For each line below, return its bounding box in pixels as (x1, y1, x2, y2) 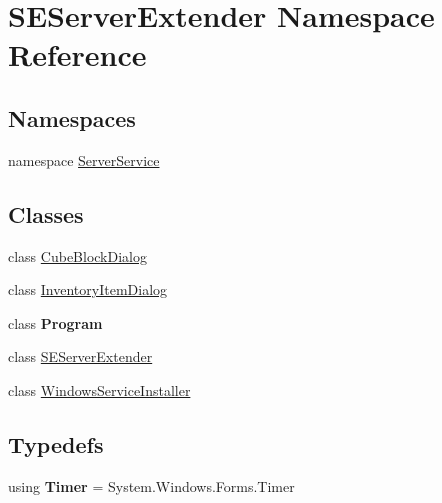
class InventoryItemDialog (8, 279, 168, 300)
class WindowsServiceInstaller (8, 379, 191, 400)
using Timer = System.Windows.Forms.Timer (8, 475, 295, 496)
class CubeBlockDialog (8, 245, 147, 266)
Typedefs (8, 428, 104, 459)
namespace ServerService (8, 149, 160, 170)
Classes (8, 198, 84, 229)
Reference (8, 34, 147, 75)
